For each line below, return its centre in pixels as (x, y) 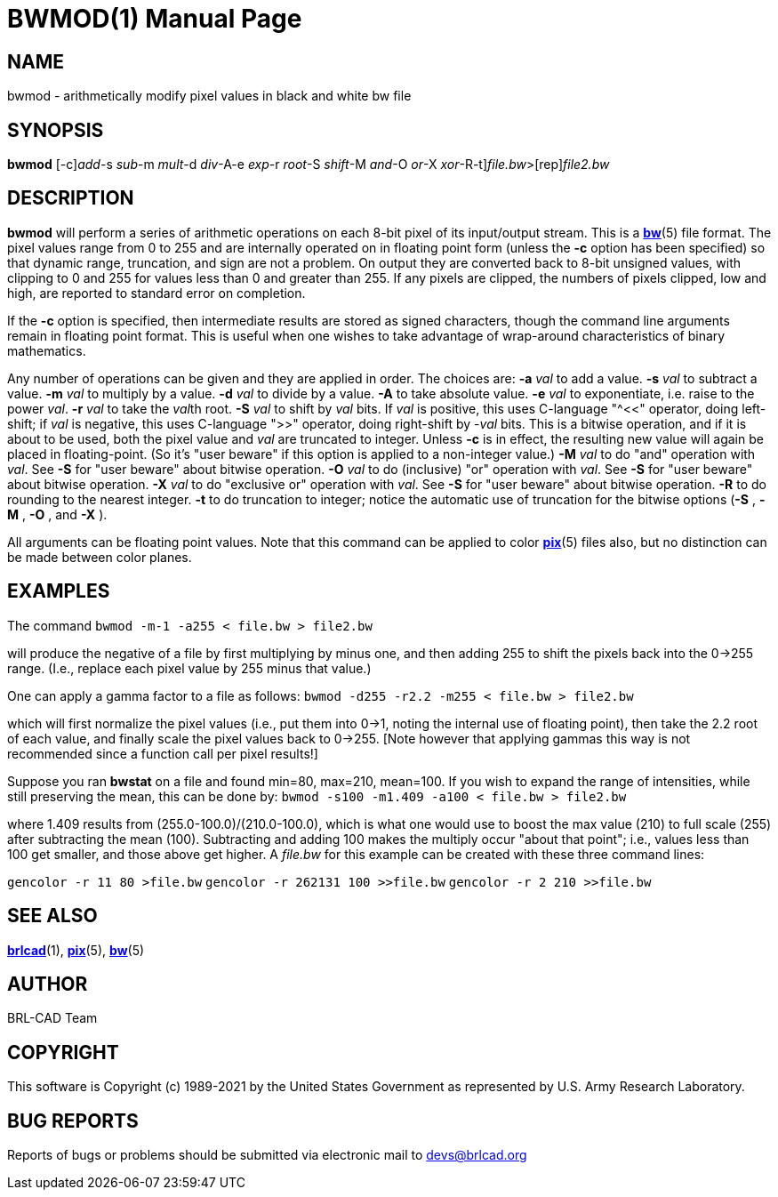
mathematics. (47, 350)
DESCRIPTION (71, 198)
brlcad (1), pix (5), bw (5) (76, 950)
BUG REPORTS (73, 1121)
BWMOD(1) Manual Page (155, 19)
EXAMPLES (59, 591)
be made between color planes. (100, 557)
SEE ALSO (52, 916)
